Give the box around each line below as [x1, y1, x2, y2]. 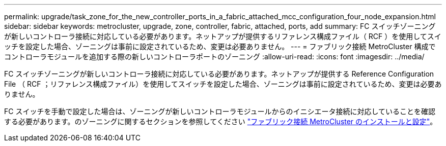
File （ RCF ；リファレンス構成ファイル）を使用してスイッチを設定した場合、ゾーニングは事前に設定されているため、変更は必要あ [4, 80, 442, 88]
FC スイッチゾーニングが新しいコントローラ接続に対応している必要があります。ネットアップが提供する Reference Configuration [4, 69, 434, 78]
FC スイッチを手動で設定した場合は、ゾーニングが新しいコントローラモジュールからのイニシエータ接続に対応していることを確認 [4, 107, 436, 116]
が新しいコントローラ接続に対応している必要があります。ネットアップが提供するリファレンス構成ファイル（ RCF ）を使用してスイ [4, 32, 441, 41]
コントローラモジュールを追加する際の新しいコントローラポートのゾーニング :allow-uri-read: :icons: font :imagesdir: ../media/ [4, 52, 425, 61]
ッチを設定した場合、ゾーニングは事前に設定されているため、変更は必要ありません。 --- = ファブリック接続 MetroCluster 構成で [4, 42, 436, 51]
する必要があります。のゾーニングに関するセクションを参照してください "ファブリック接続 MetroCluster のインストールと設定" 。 [4, 117, 437, 126]
